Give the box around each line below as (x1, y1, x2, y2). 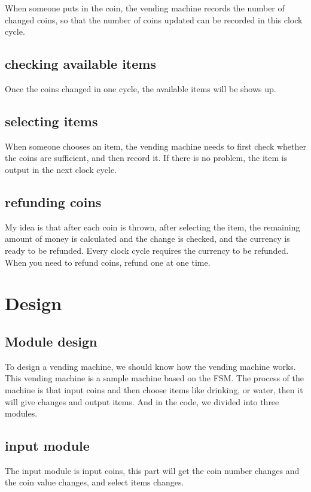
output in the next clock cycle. (5, 163, 117, 175)
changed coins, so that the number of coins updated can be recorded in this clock (5, 13, 303, 26)
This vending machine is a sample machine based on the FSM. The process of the (5, 372, 304, 384)
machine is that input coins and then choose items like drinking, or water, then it (5, 383, 303, 396)
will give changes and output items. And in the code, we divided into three (5, 395, 279, 408)
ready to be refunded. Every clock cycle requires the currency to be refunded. (5, 244, 289, 256)
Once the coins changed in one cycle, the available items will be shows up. (5, 82, 276, 95)
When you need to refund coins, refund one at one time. (5, 256, 211, 268)
